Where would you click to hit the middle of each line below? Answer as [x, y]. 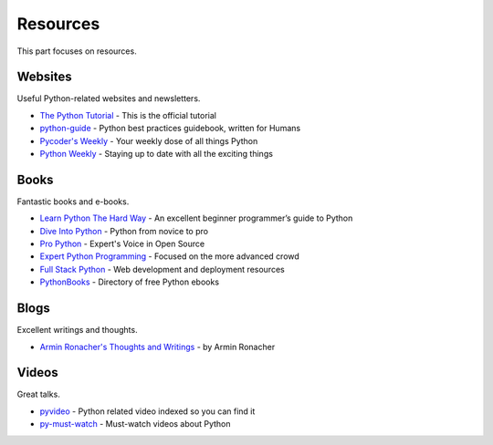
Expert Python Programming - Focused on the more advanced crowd [170, 256]
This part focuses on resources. [77, 51]
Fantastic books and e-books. [73, 202]
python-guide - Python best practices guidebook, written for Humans [170, 129]
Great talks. [39, 394]
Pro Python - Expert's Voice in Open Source [122, 244]
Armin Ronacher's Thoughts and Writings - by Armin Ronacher [157, 347]
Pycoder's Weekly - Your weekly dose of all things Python [149, 140]
